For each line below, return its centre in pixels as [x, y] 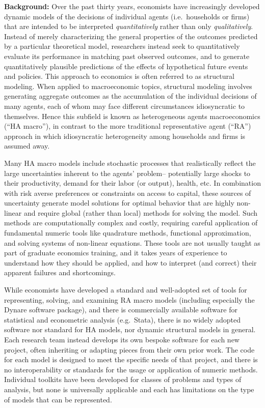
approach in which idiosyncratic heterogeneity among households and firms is [125, 136]
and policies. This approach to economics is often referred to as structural [119, 76]
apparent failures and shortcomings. [60, 272]
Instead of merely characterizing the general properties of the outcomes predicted [131, 36]
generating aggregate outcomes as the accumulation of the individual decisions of [130, 96]
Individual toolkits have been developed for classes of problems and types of [123, 379]
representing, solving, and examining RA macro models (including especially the [129, 299]
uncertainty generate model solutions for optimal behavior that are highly [119, 203]
